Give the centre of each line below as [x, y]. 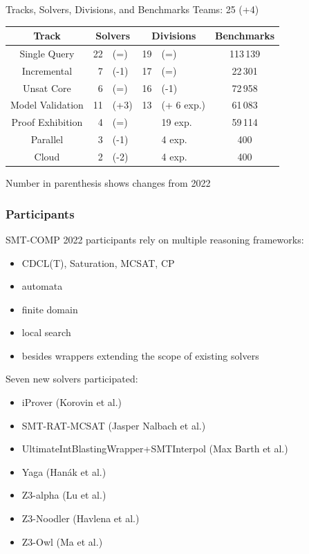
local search [46, 332]
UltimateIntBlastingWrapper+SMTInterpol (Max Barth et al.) [155, 449]
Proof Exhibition [47, 122]
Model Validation [47, 105]
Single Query [47, 53]
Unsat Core [47, 87]
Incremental [47, 70]
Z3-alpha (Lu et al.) [64, 495]
